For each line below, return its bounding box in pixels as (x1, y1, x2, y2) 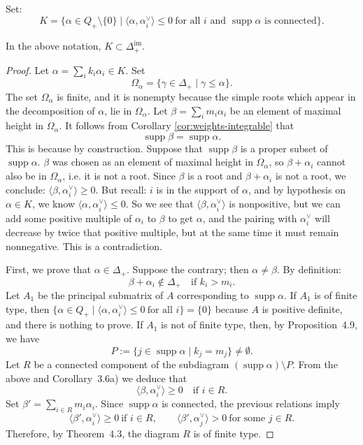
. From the (292, 357, 338, 372)
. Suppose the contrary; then (126, 262, 249, 277)
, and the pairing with (202, 210, 297, 225)
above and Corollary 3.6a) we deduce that (6, 370, 187, 385)
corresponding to (177, 288, 249, 302)
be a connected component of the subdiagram (34, 357, 229, 372)
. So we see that (125, 196, 194, 211)
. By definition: (276, 262, 341, 277)
